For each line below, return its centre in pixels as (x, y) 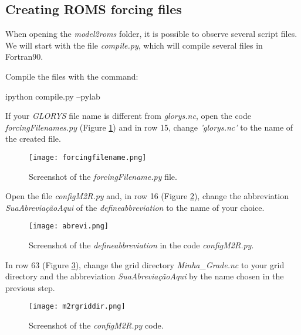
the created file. (33, 139)
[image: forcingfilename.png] (88, 157)
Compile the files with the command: (72, 76)
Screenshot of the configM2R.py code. (96, 325)
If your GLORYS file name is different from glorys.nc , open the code (128, 116)
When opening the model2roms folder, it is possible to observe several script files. (151, 34)
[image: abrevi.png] (69, 226)
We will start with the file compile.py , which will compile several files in (134, 45)
